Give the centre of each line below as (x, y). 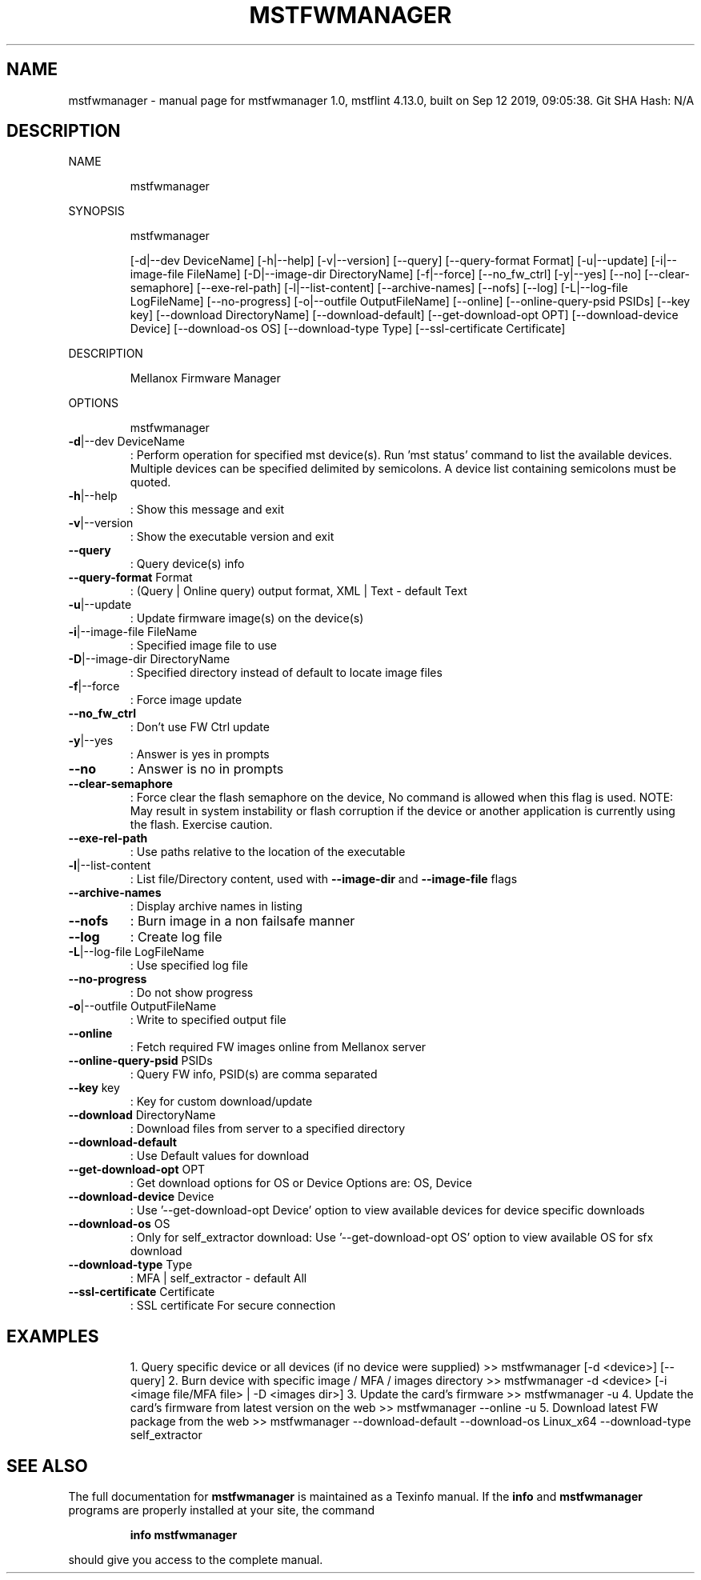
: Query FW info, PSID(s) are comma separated (254, 1074)
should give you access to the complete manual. (196, 1560)
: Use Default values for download (220, 1156)
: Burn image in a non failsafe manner (242, 921)
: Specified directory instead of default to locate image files (286, 673)
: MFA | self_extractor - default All (218, 1278)
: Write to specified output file (208, 1020)
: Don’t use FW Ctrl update (200, 727)
